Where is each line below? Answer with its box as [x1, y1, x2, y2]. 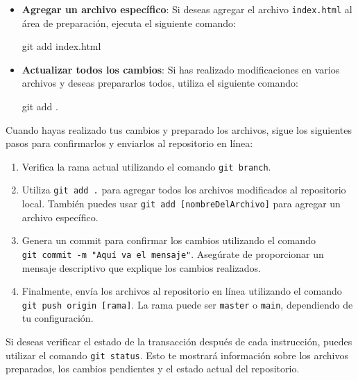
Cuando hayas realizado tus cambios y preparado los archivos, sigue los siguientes [6, 122, 352, 137]
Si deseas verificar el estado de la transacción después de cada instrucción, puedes [6, 334, 352, 349]
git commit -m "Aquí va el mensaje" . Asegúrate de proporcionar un [22, 246, 324, 261]
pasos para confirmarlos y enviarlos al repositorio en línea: [6, 136, 253, 150]
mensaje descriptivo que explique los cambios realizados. [22, 260, 262, 275]
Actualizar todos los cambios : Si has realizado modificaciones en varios [22, 62, 340, 76]
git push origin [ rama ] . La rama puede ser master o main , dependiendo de [22, 297, 353, 311]
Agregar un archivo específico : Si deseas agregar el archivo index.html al [22, 2, 352, 16]
